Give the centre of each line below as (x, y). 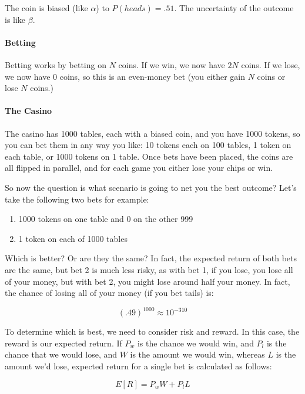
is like (15, 19)
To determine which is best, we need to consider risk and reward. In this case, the (152, 331)
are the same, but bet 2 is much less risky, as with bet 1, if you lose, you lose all (149, 269)
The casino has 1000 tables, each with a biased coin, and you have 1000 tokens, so (152, 133)
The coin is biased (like (46, 8)
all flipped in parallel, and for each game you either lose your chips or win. (139, 168)
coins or (271, 76)
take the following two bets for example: (77, 199)
